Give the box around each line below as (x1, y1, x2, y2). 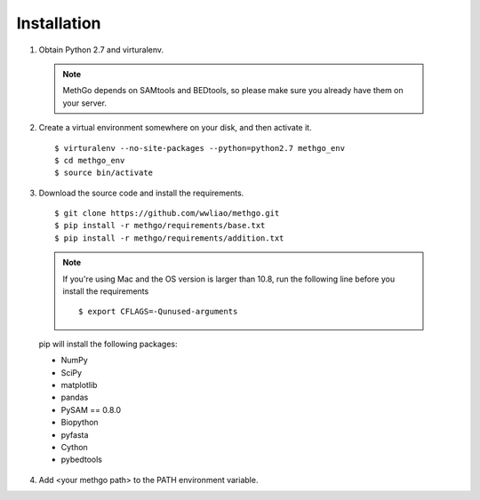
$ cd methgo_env (54, 155, 125, 165)
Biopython (60, 417, 99, 428)
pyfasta (60, 429, 89, 440)
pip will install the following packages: (38, 338, 178, 349)
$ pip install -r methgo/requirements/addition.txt (54, 233, 284, 243)
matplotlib (60, 379, 98, 390)
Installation (16, 13, 101, 33)
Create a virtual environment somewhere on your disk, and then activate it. (38, 123, 312, 133)
